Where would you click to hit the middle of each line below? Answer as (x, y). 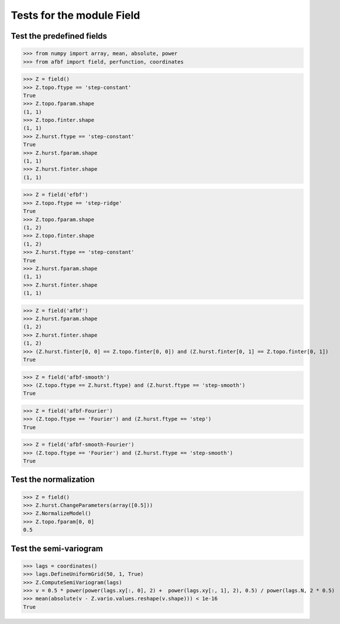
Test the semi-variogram (57, 548)
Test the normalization (53, 480)
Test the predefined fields (59, 36)
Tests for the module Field (75, 15)
